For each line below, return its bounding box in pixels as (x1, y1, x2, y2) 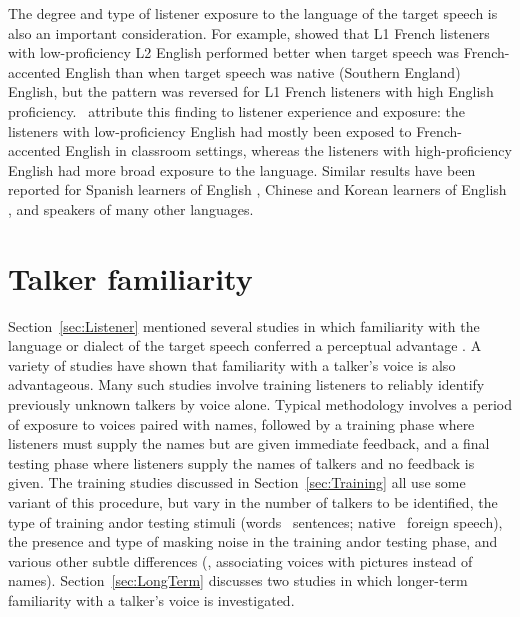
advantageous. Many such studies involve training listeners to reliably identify (8, 374, 485, 395)
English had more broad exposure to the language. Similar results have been (8, 159, 476, 180)
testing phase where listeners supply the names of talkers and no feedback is (8, 452, 475, 473)
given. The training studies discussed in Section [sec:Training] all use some (8, 472, 466, 493)
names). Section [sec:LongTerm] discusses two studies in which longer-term (8, 570, 468, 591)
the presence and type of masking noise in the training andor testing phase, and (8, 531, 498, 552)
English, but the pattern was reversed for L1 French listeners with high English (8, 81, 494, 102)
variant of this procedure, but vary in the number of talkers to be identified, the (8, 492, 498, 512)
